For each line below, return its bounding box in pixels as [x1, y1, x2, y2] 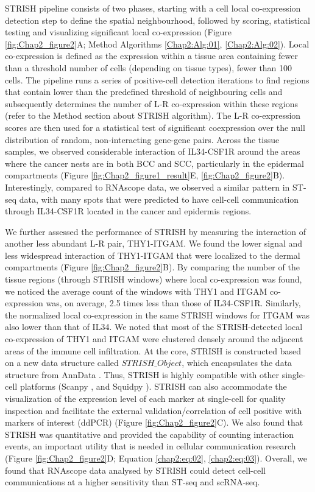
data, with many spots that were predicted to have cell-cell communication [19, 192, 299, 205]
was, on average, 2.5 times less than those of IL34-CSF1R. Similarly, [46, 297, 301, 309]
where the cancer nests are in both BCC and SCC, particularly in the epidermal [5, 156, 304, 169]
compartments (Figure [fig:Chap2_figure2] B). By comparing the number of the [5, 261, 300, 273]
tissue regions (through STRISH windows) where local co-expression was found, [5, 273, 302, 286]
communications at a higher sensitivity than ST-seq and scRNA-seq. [5, 476, 260, 488]
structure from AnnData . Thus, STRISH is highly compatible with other [5, 368, 279, 381]
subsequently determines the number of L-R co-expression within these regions [5, 97, 298, 110]
